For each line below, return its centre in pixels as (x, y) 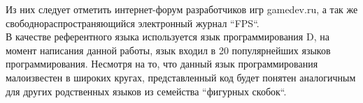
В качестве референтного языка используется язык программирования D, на (168, 37)
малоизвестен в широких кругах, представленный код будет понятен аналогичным (181, 77)
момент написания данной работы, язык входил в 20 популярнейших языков (168, 50)
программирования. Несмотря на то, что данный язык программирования (162, 64)
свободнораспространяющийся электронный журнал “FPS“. (133, 23)
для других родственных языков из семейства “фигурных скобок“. (146, 91)
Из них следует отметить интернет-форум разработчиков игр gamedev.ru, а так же (182, 9)
